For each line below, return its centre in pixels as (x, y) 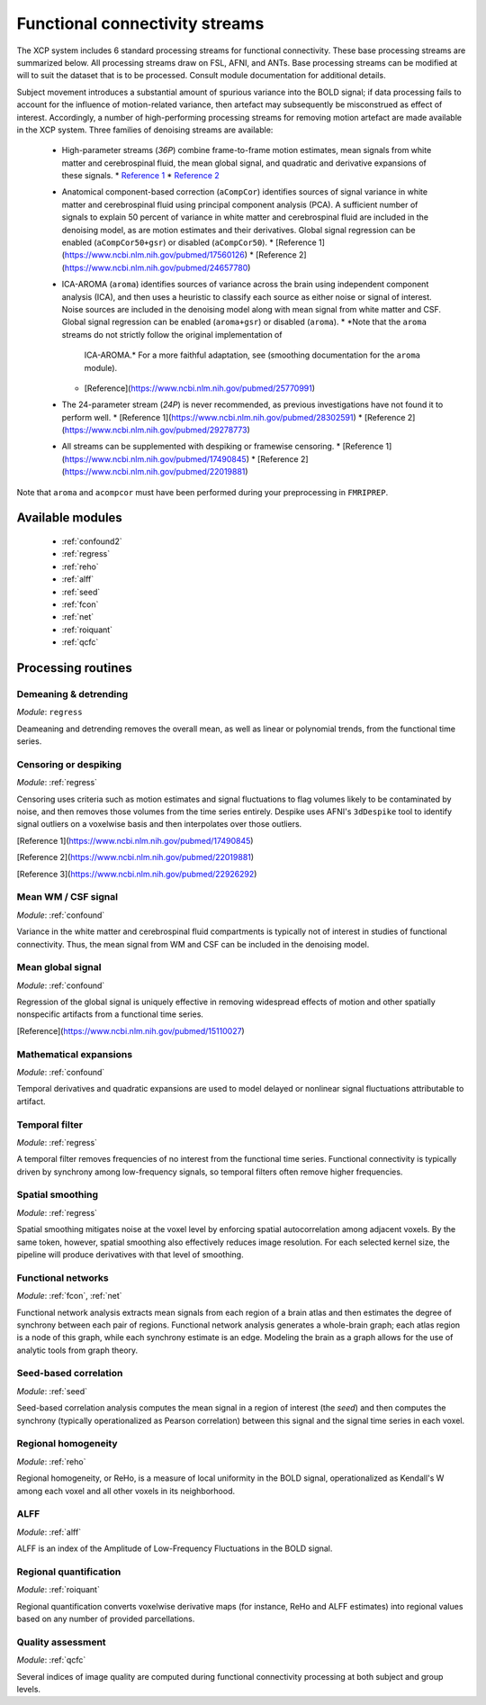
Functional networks (63, 1277)
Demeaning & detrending (72, 694)
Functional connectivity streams (140, 23)
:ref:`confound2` (92, 541)
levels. (28, 1689)
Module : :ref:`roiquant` (58, 1590)
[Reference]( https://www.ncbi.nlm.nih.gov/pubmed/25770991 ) (199, 388)
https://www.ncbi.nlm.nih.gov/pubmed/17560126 (154, 255)
